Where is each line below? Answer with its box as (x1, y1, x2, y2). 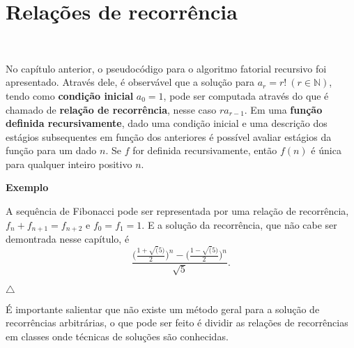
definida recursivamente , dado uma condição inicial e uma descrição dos (6, 116, 328, 130)
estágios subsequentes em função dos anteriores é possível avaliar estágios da (6, 129, 332, 144)
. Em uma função (244, 102, 323, 116)
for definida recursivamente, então (132, 143, 277, 158)
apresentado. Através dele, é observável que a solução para (6, 75, 255, 89)
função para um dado (6, 143, 97, 158)
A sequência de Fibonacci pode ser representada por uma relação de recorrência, (6, 204, 349, 218)
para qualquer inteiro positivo (6, 156, 132, 171)
